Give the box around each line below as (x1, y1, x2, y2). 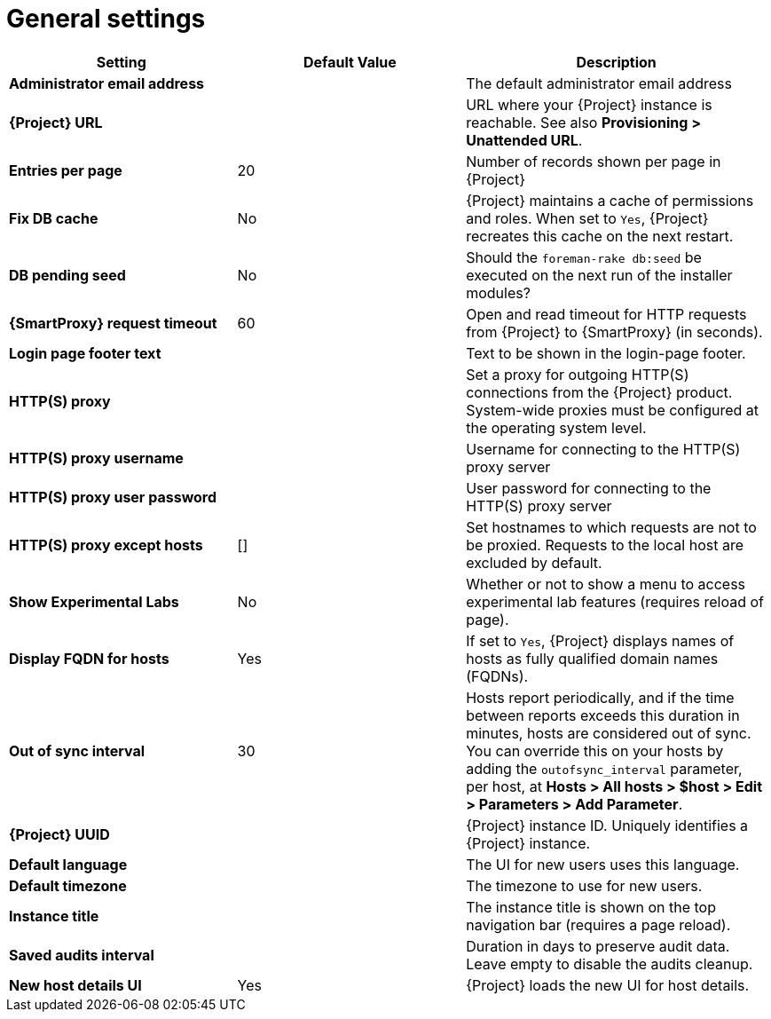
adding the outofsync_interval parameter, (466, 759, 743, 778)
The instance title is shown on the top (466, 897, 716, 916)
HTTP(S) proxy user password (9, 487, 217, 506)
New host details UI (9, 976, 142, 994)
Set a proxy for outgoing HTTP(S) (466, 365, 689, 383)
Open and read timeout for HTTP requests (466, 304, 747, 323)
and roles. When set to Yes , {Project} (466, 209, 709, 227)
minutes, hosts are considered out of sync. (466, 723, 751, 742)
